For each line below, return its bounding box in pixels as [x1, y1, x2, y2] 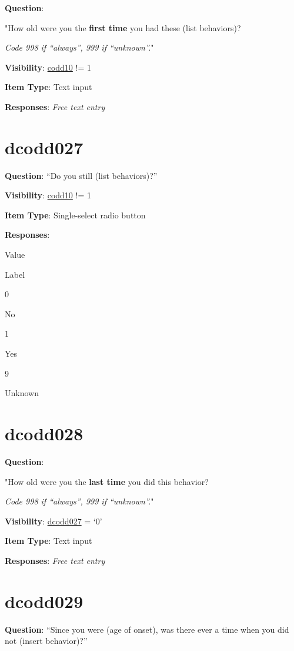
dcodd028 [5, 421, 83, 445]
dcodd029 [5, 589, 83, 613]
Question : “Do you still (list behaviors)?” [5, 169, 158, 181]
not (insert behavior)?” [5, 635, 88, 647]
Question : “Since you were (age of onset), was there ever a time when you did [5, 623, 289, 635]
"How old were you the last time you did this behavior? [5, 475, 209, 487]
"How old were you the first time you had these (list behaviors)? [5, 21, 241, 34]
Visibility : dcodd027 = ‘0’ [5, 514, 102, 527]
